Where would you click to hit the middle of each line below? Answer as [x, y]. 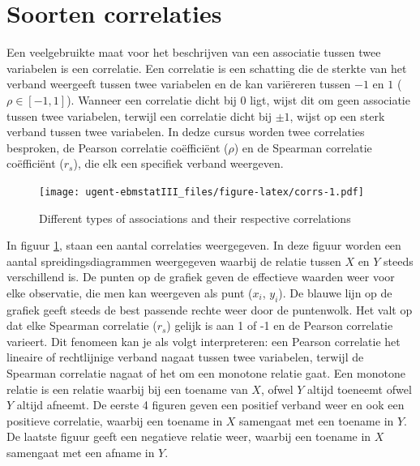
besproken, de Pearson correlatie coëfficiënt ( [118, 147]
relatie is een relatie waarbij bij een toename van [127, 389]
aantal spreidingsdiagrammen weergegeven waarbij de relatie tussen [174, 261]
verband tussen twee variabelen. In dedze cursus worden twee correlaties [186, 132]
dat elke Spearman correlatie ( [82, 325]
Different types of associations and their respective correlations [195, 218]
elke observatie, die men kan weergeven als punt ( [130, 292]
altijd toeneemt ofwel [360, 389]
